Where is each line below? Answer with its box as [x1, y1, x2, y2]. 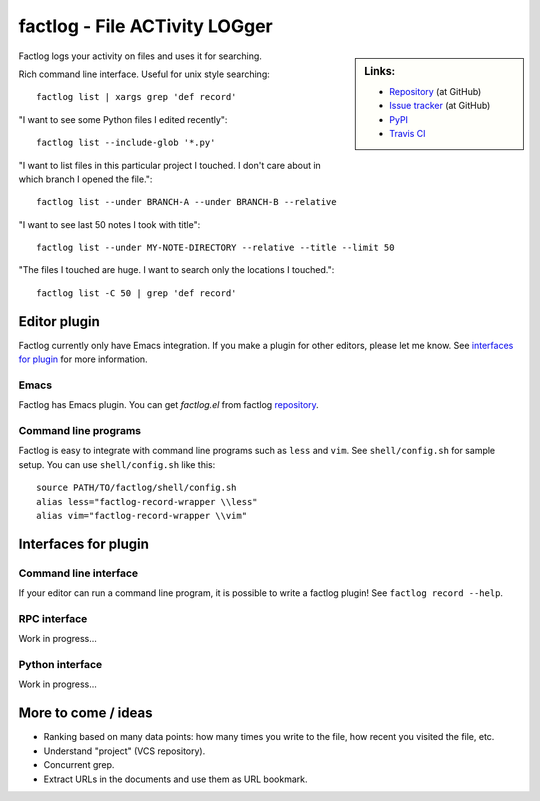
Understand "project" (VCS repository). [43, 745, 206, 757]
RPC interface [18, 611, 88, 625]
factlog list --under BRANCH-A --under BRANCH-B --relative [36, 196, 337, 208]
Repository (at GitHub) [389, 85, 482, 97]
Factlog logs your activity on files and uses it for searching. [18, 50, 262, 62]
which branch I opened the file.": [18, 173, 153, 185]
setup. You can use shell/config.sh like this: [18, 458, 216, 470]
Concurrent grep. [43, 759, 115, 771]
